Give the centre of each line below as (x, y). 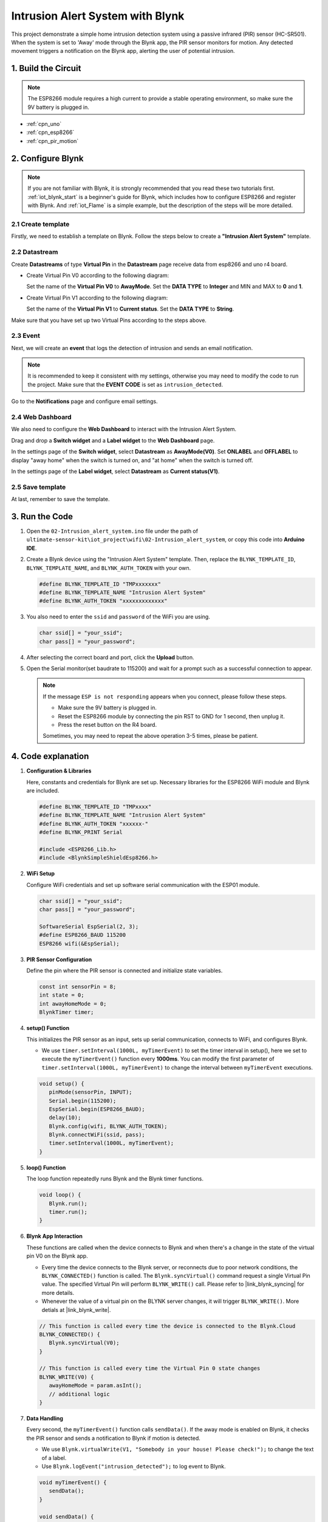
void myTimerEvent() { (73, 1482)
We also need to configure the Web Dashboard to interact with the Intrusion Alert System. (124, 429)
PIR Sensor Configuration (59, 959)
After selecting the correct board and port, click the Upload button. (110, 657)
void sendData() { (67, 1517)
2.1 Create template (40, 224)
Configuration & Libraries (59, 771)
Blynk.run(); (68, 1203)
